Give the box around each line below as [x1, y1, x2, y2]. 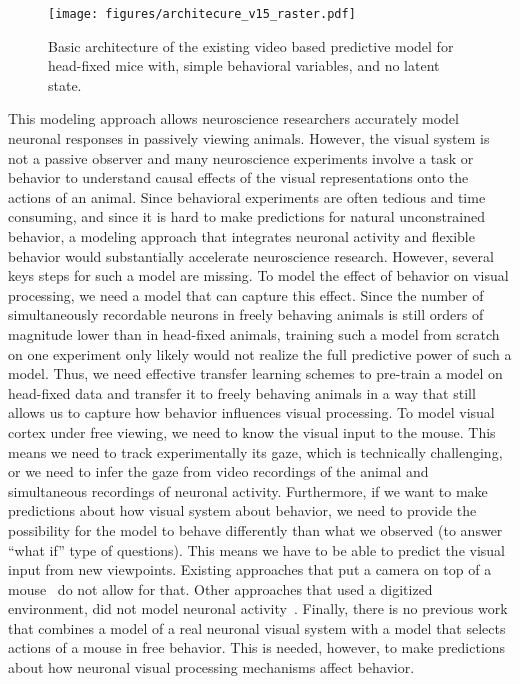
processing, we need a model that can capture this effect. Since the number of [8, 284, 484, 305]
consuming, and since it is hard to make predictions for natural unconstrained [8, 206, 486, 227]
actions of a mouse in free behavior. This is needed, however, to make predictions [8, 637, 506, 658]
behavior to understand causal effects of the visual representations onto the [8, 167, 469, 188]
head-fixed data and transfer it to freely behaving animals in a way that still [8, 382, 476, 403]
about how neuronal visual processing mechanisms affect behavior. [8, 657, 415, 678]
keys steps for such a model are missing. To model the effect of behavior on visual [8, 265, 509, 286]
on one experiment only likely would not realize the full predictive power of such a [8, 343, 512, 364]
